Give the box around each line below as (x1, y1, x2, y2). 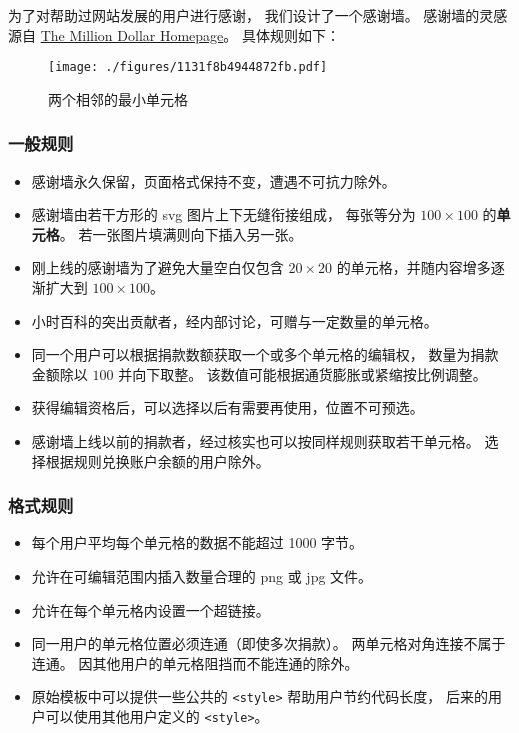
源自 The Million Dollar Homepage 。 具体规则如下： (8, 24, 340, 45)
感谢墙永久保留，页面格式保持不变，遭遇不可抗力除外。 (31, 170, 396, 191)
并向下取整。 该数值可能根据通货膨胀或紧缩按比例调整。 (118, 363, 487, 384)
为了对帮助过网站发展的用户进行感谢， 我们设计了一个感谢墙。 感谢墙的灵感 (8, 5, 508, 25)
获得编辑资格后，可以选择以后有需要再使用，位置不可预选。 (31, 397, 424, 418)
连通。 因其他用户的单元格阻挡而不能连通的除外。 (31, 652, 359, 673)
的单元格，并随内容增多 (336, 257, 491, 278)
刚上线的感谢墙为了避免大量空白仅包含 (31, 257, 284, 278)
